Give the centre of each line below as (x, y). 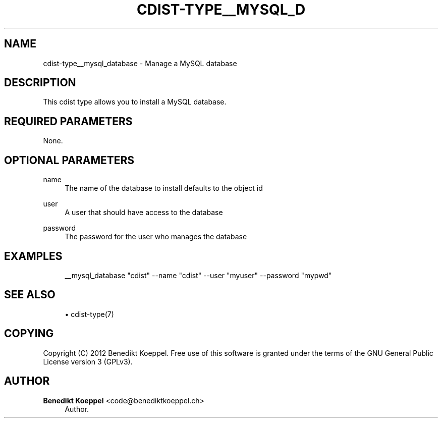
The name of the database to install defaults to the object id (164, 188)
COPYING (29, 334)
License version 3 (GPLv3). (88, 361)
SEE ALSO (30, 295)
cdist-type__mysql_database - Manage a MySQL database (140, 63)
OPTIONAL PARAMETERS (69, 160)
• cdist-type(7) (89, 314)
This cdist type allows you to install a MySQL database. (135, 102)
